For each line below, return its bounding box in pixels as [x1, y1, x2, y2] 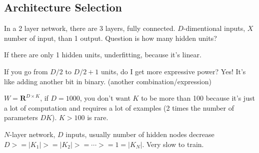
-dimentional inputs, [183, 23, 245, 33]
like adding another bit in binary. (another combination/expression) [4, 76, 211, 86]
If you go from [4, 66, 48, 76]
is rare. [87, 112, 108, 123]
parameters [4, 112, 38, 123]
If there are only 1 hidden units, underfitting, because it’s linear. [4, 49, 201, 60]
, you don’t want [79, 93, 130, 103]
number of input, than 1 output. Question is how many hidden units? [4, 32, 217, 43]
